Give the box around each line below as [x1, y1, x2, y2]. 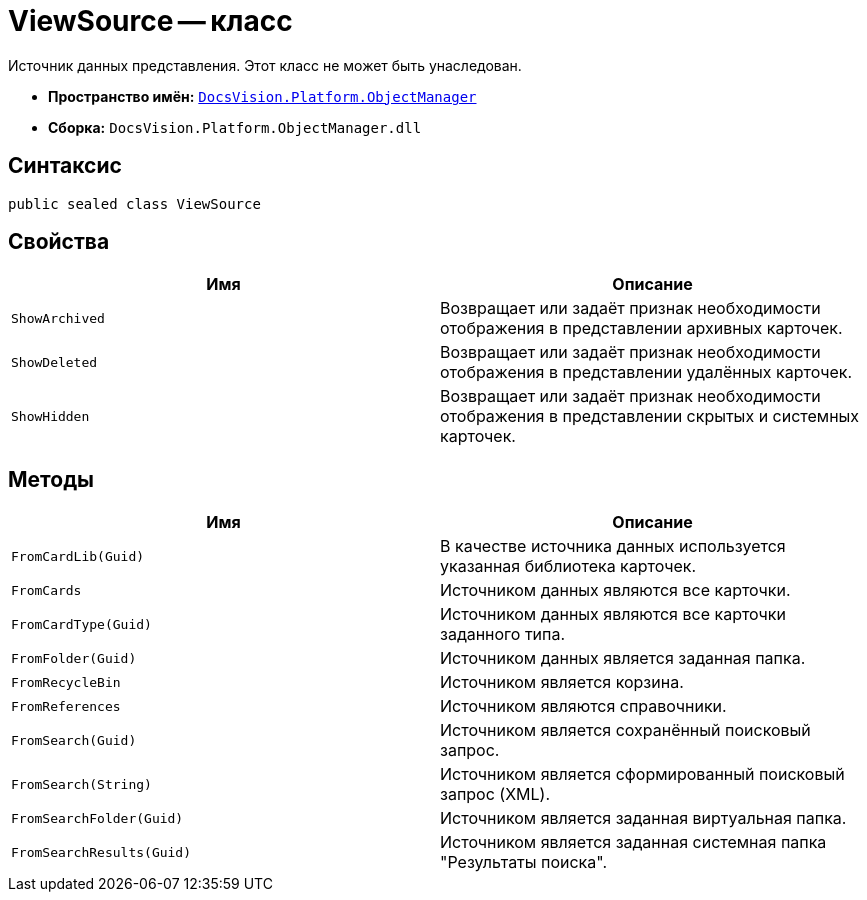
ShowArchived [11, 310, 105, 326]
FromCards [11, 582, 82, 598]
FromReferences [11, 698, 121, 714]
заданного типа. [440, 624, 566, 645]
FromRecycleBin [11, 674, 121, 690]
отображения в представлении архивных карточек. [440, 318, 843, 339]
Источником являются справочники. [440, 696, 727, 717]
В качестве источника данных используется [440, 536, 786, 557]
